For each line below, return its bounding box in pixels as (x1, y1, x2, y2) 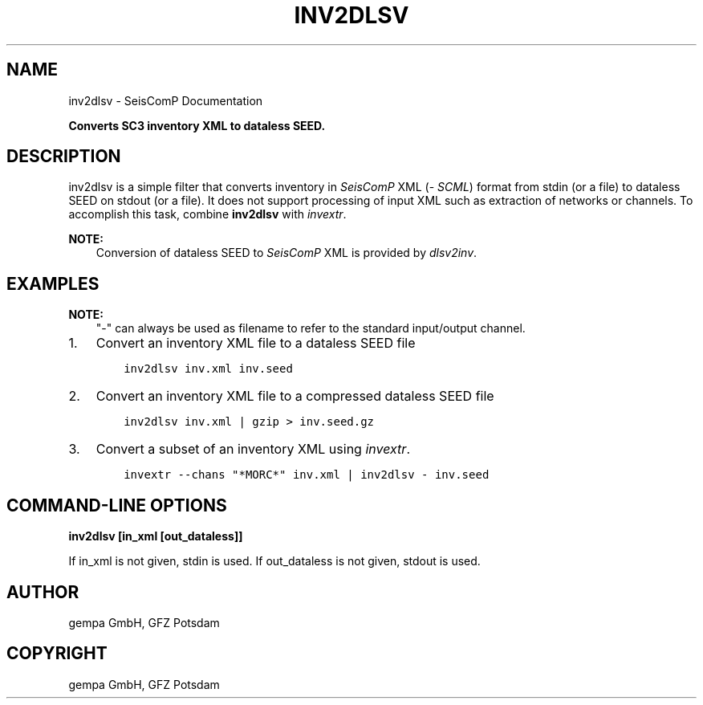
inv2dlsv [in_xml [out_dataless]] (68, 529, 243, 544)
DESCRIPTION (6, 146, 121, 167)
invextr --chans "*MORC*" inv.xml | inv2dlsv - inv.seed (124, 468, 490, 482)
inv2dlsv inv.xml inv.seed (124, 362, 293, 376)
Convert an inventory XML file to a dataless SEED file (95, 335, 416, 352)
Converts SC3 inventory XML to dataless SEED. (68, 118, 326, 132)
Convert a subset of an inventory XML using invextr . (95, 441, 410, 458)
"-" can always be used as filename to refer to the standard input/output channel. (95, 321, 526, 336)
